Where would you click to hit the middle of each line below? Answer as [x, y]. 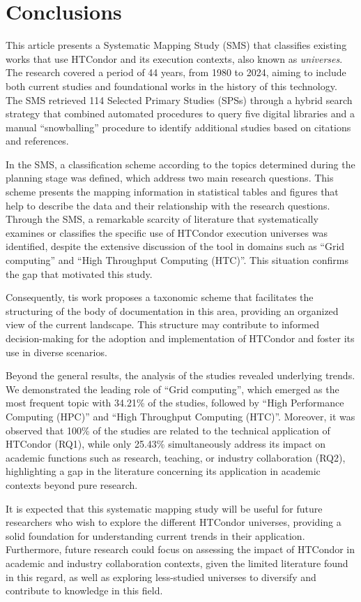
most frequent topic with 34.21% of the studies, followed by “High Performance [175, 403]
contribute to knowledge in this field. [84, 590]
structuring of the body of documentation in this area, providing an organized [172, 310]
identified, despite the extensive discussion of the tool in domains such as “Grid [175, 246]
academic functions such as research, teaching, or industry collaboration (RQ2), [176, 457]
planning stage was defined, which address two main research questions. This [170, 178]
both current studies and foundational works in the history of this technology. [171, 86]
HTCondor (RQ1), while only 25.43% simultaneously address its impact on [166, 444]
